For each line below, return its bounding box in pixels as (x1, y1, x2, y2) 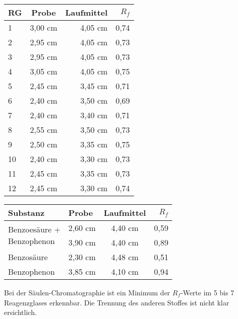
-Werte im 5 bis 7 (180, 287, 234, 297)
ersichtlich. (4, 307, 37, 317)
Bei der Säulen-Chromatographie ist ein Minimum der (4, 287, 170, 297)
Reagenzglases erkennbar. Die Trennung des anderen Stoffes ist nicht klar (4, 297, 229, 307)
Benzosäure (8, 251, 48, 263)
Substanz (8, 207, 45, 218)
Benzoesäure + (8, 223, 61, 235)
